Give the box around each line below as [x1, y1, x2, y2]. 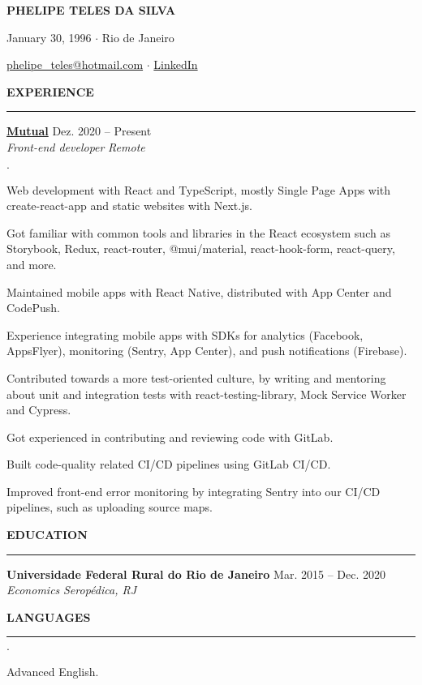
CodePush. [6, 299, 61, 316]
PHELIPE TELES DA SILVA [6, 2, 176, 18]
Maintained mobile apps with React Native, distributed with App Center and [6, 283, 392, 300]
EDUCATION [6, 526, 88, 543]
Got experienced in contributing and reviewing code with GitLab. [6, 428, 334, 445]
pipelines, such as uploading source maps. [6, 499, 213, 516]
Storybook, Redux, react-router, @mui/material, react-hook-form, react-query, [6, 240, 395, 257]
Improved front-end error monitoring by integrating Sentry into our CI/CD [6, 482, 381, 499]
